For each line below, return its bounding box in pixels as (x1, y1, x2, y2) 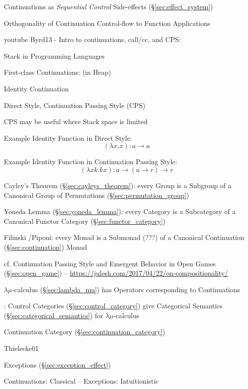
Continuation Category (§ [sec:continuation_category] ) (4, 326, 165, 337)
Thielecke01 (4, 343, 39, 353)
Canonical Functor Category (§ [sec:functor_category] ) (4, 216, 166, 226)
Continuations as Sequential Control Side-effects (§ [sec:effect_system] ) (4, 1, 213, 11)
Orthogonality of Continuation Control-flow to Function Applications (4, 18, 210, 28)
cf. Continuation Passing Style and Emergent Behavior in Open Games (4, 258, 216, 268)
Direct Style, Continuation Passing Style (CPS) (4, 100, 146, 110)
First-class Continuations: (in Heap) (4, 67, 111, 77)
